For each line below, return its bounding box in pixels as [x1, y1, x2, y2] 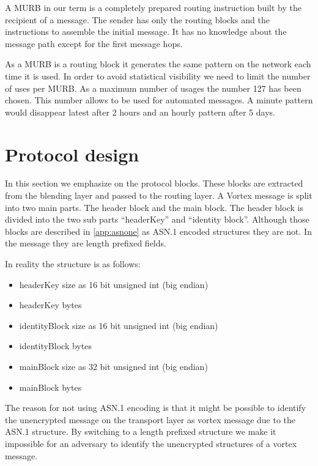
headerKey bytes [19, 298, 82, 311]
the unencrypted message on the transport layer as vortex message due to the [5, 413, 296, 426]
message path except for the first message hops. [5, 37, 183, 50]
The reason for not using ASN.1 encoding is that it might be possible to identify [5, 401, 306, 414]
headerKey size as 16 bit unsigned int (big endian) [19, 278, 209, 290]
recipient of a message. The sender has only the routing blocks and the [5, 13, 270, 26]
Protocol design [5, 141, 139, 166]
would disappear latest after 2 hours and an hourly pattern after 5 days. [5, 105, 275, 118]
